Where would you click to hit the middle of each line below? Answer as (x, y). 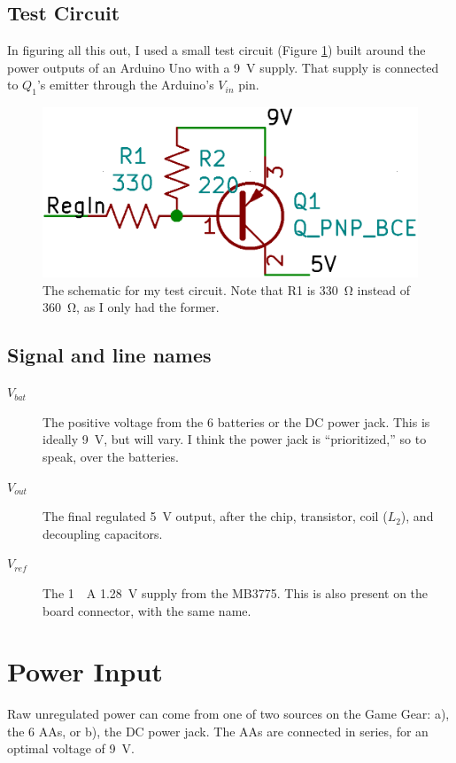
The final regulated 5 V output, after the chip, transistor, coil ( (215, 516)
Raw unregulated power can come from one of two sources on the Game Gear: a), (228, 714)
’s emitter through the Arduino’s (125, 85)
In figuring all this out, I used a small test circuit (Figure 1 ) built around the (216, 50)
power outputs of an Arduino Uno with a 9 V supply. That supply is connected (223, 67)
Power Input (85, 671)
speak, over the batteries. (111, 456)
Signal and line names (109, 355)
